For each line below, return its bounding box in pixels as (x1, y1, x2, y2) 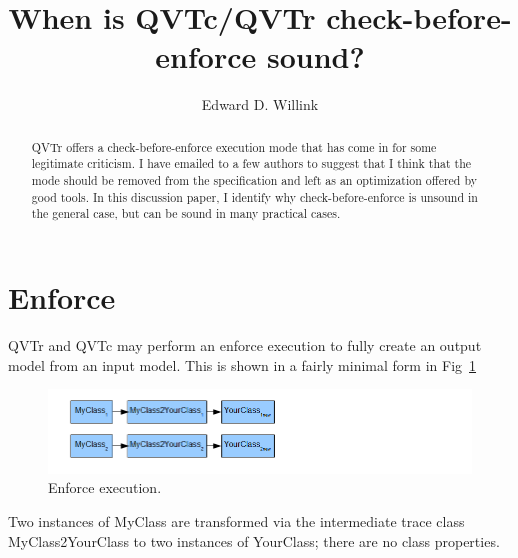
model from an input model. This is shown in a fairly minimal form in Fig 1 (8, 354, 477, 375)
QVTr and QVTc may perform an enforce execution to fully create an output (8, 334, 482, 355)
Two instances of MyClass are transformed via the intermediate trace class (8, 510, 465, 531)
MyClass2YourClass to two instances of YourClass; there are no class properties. (8, 530, 500, 551)
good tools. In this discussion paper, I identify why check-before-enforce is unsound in (31, 188, 478, 205)
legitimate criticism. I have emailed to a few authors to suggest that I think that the (31, 155, 472, 172)
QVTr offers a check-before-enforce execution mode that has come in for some (31, 138, 437, 155)
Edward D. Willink (201, 94, 319, 115)
